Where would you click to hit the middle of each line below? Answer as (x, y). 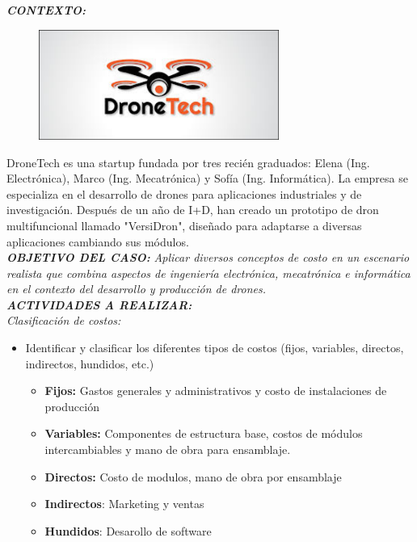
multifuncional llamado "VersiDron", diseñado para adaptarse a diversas (184, 225)
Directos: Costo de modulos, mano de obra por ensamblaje (193, 476)
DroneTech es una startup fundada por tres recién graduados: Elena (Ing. (188, 162)
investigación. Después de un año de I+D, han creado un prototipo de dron (193, 210)
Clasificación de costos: (64, 320)
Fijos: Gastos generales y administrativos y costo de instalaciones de (216, 391)
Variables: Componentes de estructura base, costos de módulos (204, 433)
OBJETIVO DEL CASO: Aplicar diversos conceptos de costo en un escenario (208, 257)
